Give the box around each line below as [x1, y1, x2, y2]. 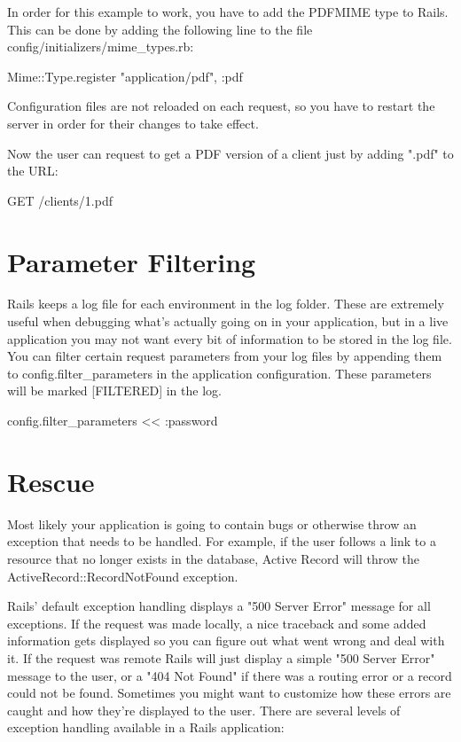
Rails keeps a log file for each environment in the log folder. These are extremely [7, 294, 444, 313]
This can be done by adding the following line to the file [7, 20, 313, 38]
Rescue [7, 463, 95, 499]
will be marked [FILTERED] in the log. [7, 381, 222, 400]
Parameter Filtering [7, 243, 256, 279]
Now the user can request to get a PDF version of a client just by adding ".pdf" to [7, 144, 454, 162]
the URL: [7, 161, 59, 180]
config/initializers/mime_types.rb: [7, 37, 194, 56]
